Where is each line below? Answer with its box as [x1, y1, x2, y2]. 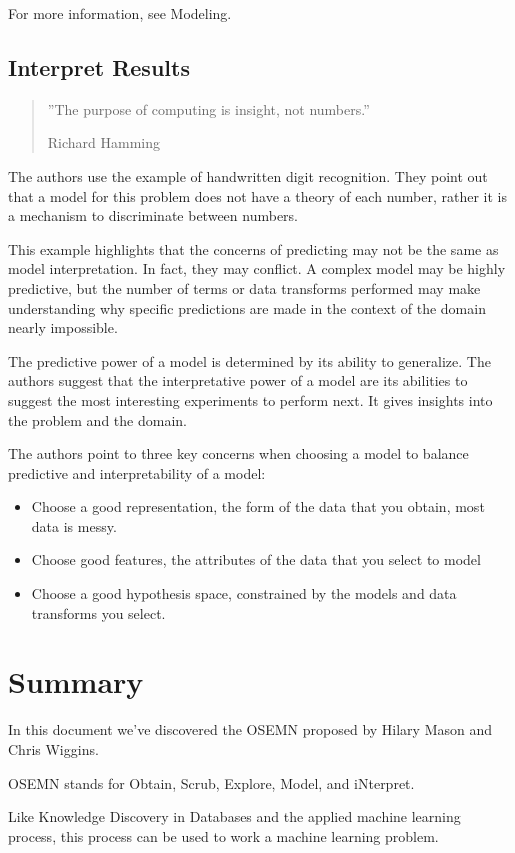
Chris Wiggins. [8, 738, 99, 759]
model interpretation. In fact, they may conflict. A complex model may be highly [8, 258, 506, 279]
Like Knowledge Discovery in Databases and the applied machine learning [8, 806, 461, 827]
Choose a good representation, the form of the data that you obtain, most [31, 496, 485, 517]
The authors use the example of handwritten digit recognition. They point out [8, 165, 488, 186]
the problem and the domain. [8, 409, 187, 430]
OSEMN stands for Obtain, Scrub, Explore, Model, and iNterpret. [8, 772, 415, 793]
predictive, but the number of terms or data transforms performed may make [8, 277, 481, 298]
